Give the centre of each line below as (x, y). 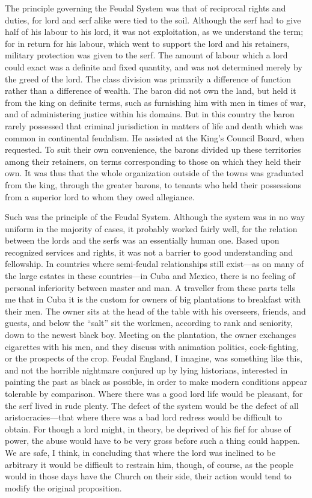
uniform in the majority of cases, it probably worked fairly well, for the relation (151, 228)
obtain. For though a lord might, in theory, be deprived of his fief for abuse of (148, 429)
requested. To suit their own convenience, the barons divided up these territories (153, 149)
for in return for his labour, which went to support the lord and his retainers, (147, 43)
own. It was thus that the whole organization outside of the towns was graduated (154, 173)
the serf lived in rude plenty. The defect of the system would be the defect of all (152, 405)
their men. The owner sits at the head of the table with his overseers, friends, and (155, 311)
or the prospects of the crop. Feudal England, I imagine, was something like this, (154, 358)
